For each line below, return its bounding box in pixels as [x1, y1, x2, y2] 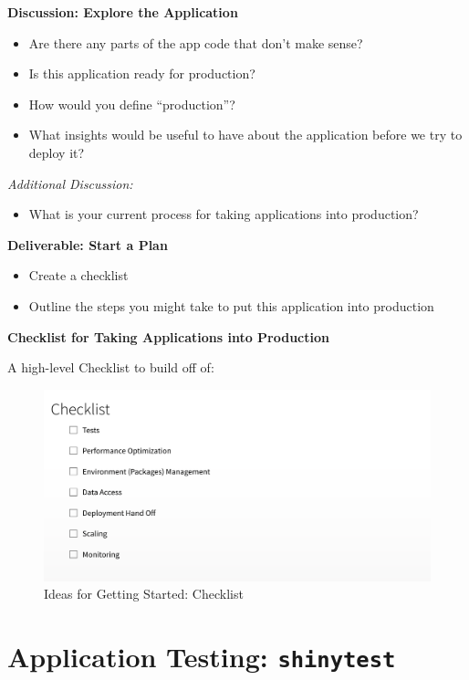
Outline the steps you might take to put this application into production [28, 296, 434, 315]
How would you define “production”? [28, 94, 235, 113]
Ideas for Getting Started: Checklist [44, 584, 244, 603]
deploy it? [28, 142, 85, 162]
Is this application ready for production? [28, 64, 255, 83]
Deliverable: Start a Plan [7, 235, 168, 254]
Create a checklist [28, 266, 129, 285]
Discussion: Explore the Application [7, 3, 238, 21]
